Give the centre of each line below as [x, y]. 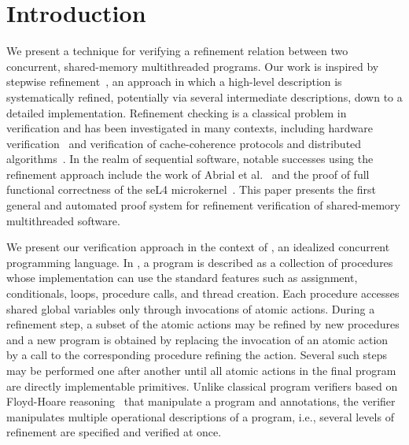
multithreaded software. [63, 220]
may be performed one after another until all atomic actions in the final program [201, 370]
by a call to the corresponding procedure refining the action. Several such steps [197, 355]
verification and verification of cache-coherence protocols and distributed [184, 143]
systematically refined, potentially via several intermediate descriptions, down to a [204, 96]
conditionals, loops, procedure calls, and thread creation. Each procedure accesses [203, 293]
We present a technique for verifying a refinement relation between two [177, 51]
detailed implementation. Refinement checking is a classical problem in [177, 112]
